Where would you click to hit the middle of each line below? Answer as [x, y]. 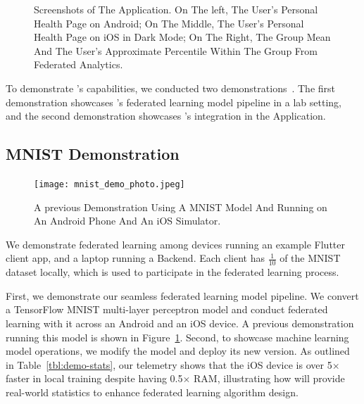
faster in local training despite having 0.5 [94, 378]
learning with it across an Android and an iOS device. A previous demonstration [180, 323]
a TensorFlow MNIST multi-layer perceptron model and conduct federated [167, 309]
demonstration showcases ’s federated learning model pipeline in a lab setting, [174, 102]
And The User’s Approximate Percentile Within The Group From [176, 50]
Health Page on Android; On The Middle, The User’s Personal [169, 23]
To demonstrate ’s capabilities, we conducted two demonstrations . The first [170, 88]
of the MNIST [310, 258]
